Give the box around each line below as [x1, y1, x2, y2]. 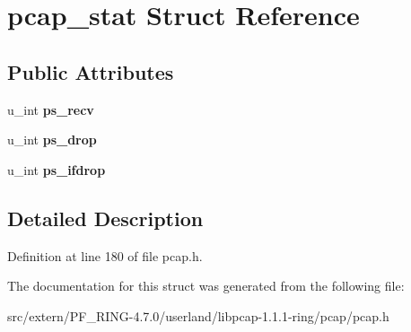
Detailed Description [7, 204, 204, 232]
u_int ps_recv [7, 100, 94, 118]
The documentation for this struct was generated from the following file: [7, 276, 405, 295]
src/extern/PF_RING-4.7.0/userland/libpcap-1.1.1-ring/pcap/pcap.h [7, 306, 389, 325]
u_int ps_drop [7, 130, 97, 149]
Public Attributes [7, 57, 174, 85]
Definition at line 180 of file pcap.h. [7, 246, 203, 265]
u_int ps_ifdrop [7, 160, 106, 179]
